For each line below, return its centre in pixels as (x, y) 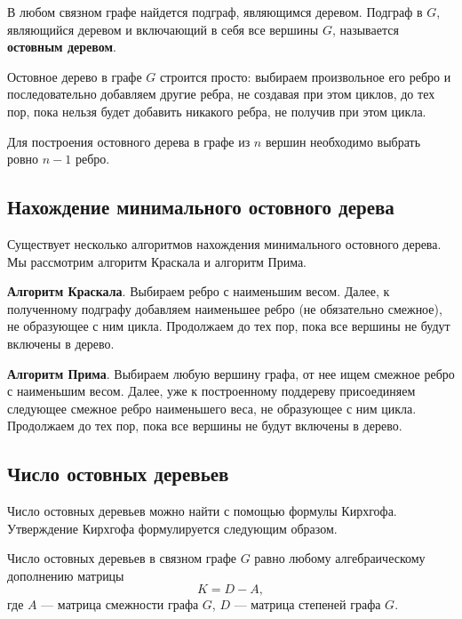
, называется (365, 29)
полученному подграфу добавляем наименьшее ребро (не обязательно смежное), (225, 308)
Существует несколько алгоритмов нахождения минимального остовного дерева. (224, 243)
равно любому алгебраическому (340, 558)
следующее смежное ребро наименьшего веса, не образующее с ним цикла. (212, 408)
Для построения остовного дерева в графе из (129, 141)
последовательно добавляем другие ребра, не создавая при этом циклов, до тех (221, 94)
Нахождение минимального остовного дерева (201, 207)
